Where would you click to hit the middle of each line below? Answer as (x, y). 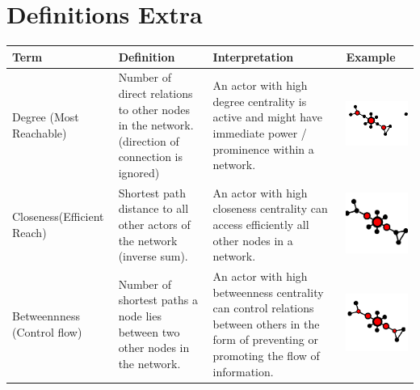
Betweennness (46, 316)
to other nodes (154, 109)
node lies (140, 316)
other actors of (154, 225)
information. (243, 371)
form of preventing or (265, 339)
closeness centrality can (270, 208)
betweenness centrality (268, 292)
